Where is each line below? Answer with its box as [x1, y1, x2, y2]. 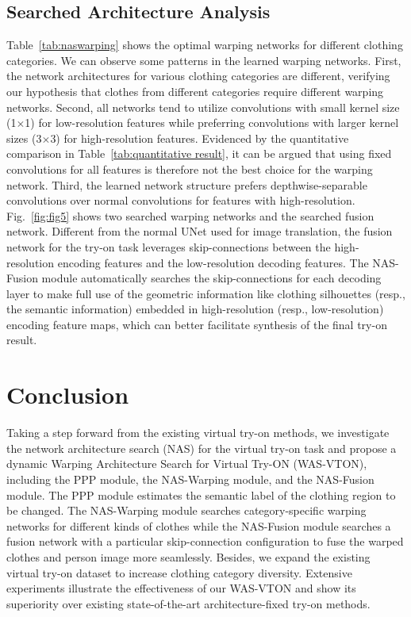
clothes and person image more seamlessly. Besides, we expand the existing [6, 548, 371, 565]
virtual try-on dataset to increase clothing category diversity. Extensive [6, 564, 352, 581]
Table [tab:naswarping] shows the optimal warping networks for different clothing [6, 36, 403, 53]
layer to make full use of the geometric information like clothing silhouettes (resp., [6, 285, 405, 301]
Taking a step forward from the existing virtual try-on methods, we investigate [6, 424, 390, 441]
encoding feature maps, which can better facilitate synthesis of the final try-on [6, 316, 387, 332]
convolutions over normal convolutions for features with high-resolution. [6, 192, 355, 209]
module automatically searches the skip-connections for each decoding [41, 270, 382, 286]
